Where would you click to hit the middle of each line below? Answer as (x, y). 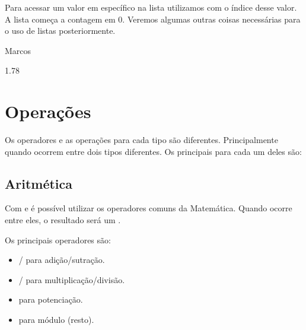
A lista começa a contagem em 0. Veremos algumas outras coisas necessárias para (153, 19)
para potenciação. (51, 299)
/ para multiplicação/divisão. (72, 279)
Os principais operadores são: (58, 239)
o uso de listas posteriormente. (60, 31)
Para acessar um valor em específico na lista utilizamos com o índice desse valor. (151, 7)
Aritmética (39, 183)
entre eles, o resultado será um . (63, 220)
